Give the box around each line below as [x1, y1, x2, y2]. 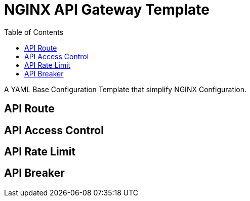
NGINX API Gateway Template [4, 1, 210, 18]
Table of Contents [4, 27, 64, 36]
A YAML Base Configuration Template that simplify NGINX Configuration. [4, 85, 247, 94]
